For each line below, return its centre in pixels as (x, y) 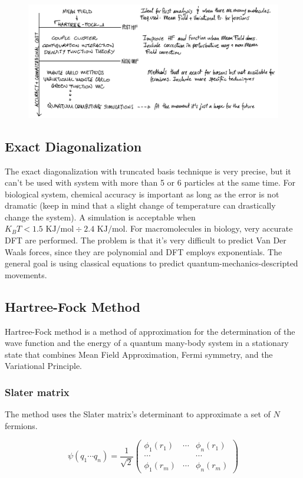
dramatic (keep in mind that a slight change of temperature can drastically (140, 205)
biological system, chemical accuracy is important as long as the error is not (142, 194)
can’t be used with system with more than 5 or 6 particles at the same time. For (150, 182)
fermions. (21, 425)
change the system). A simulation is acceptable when (100, 217)
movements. (26, 274)
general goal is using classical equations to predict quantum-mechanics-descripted (151, 263)
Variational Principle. (43, 366)
